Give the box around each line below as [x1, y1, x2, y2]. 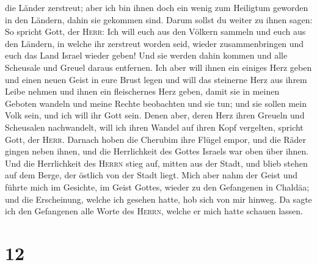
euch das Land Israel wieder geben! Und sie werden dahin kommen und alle [5, 49, 288, 62]
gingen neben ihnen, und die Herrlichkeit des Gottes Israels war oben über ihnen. [5, 145, 309, 158]
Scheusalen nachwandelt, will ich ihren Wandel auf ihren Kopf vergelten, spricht [5, 120, 304, 133]
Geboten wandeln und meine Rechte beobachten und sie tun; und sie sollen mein [5, 96, 307, 109]
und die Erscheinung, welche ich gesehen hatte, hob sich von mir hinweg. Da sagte [5, 192, 312, 205]
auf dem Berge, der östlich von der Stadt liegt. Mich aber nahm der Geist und [5, 169, 297, 181]
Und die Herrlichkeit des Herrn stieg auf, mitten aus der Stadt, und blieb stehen [5, 156, 308, 169]
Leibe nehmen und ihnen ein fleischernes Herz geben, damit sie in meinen [5, 85, 280, 98]
